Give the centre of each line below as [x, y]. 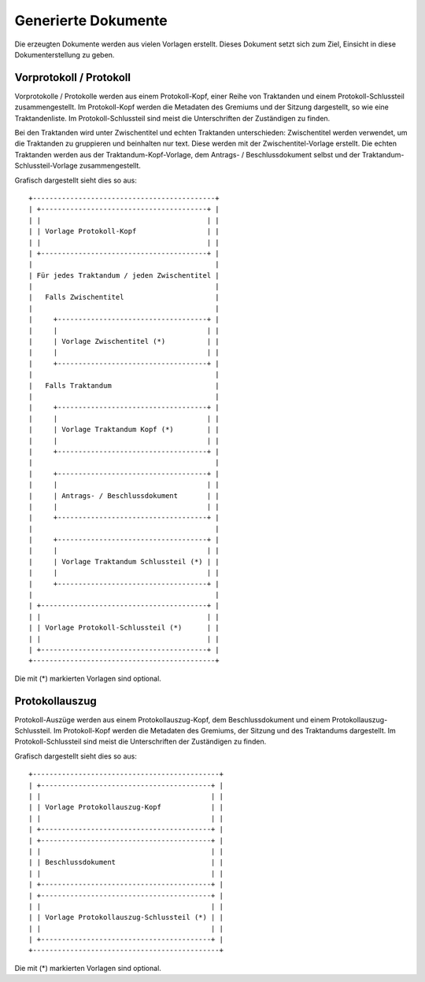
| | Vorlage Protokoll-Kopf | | [124, 231]
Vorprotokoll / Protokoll [73, 78]
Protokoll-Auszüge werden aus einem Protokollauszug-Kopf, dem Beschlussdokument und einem [172, 719]
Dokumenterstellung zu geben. [65, 54]
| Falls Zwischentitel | [124, 297]
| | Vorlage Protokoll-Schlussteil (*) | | [124, 628]
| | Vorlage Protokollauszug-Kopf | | [126, 807]
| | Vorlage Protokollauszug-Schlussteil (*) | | [126, 917]
